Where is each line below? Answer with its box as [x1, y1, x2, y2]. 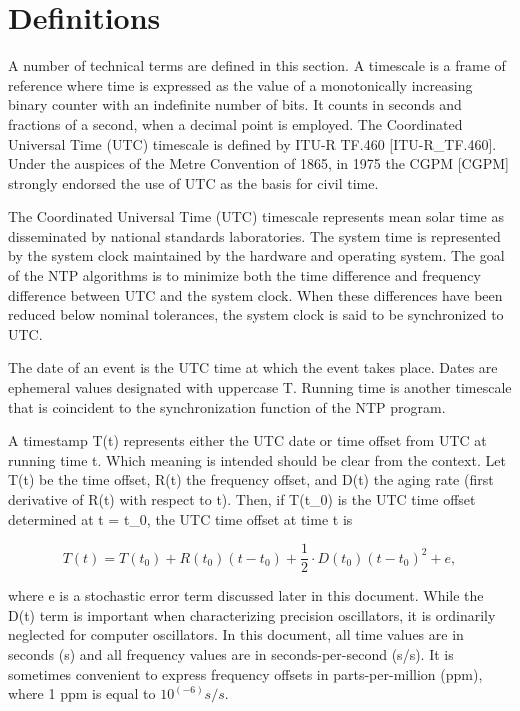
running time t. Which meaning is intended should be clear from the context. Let [8, 449, 506, 470]
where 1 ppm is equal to [8, 683, 156, 704]
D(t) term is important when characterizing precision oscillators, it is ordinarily [8, 604, 496, 625]
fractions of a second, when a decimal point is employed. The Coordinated [8, 113, 463, 134]
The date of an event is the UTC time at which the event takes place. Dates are [8, 357, 498, 378]
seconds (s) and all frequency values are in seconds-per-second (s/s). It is [8, 644, 454, 665]
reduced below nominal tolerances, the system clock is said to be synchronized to [8, 304, 504, 325]
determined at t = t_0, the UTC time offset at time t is [8, 508, 353, 529]
